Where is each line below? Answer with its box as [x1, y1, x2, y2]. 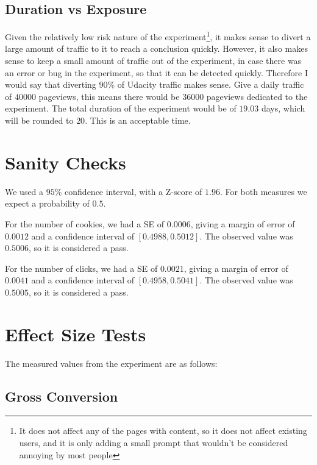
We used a [5, 185, 44, 197]
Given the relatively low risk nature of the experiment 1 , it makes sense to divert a [5, 29, 311, 43]
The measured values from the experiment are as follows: [5, 357, 218, 369]
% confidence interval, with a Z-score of [54, 185, 202, 197]
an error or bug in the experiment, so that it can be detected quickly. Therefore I [5, 66, 308, 79]
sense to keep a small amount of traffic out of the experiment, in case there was [5, 54, 302, 67]
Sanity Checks [5, 149, 126, 174]
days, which [261, 102, 305, 115]
